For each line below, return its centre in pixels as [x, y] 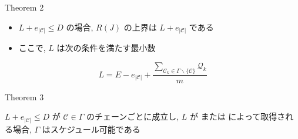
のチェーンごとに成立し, [133, 116]
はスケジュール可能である [91, 129]
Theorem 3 [24, 96]
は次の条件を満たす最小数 [106, 48]
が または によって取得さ [238, 116]
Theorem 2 [24, 7]
